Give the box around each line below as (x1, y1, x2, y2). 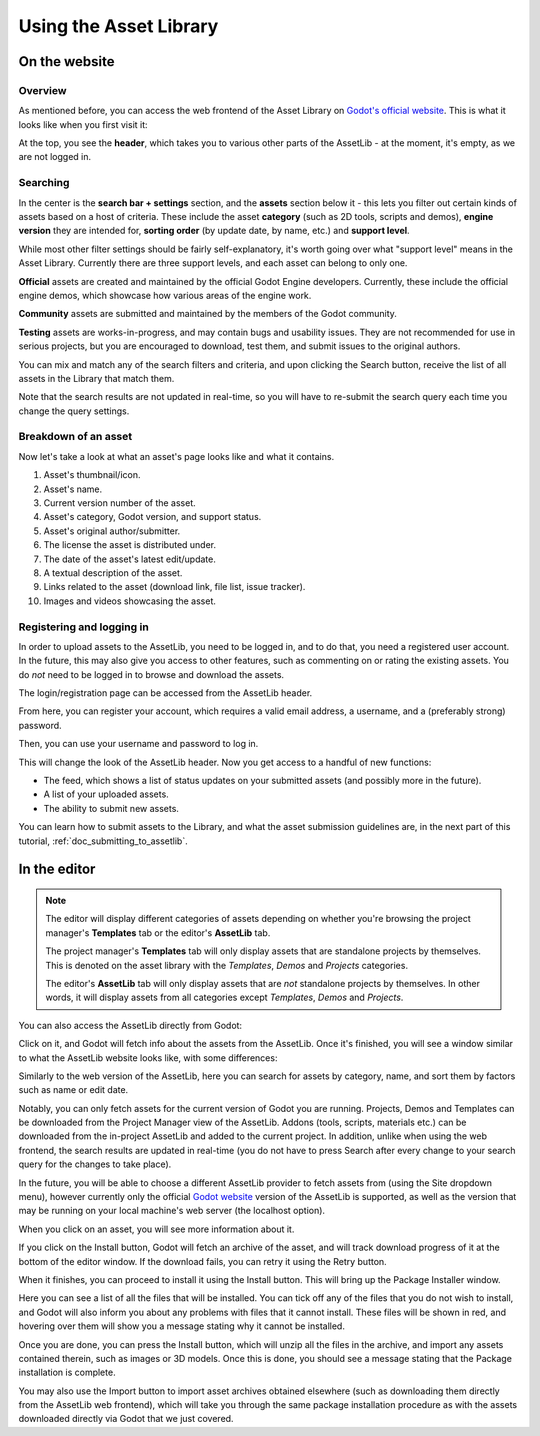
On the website (18, 53, 115, 70)
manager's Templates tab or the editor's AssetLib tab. (45, 926, 271, 939)
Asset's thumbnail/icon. (43, 469, 141, 481)
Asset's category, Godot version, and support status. (43, 511, 262, 523)
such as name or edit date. (18, 1084, 129, 1096)
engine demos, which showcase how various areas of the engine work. (18, 289, 312, 301)
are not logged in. (18, 151, 92, 163)
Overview (18, 83, 67, 97)
